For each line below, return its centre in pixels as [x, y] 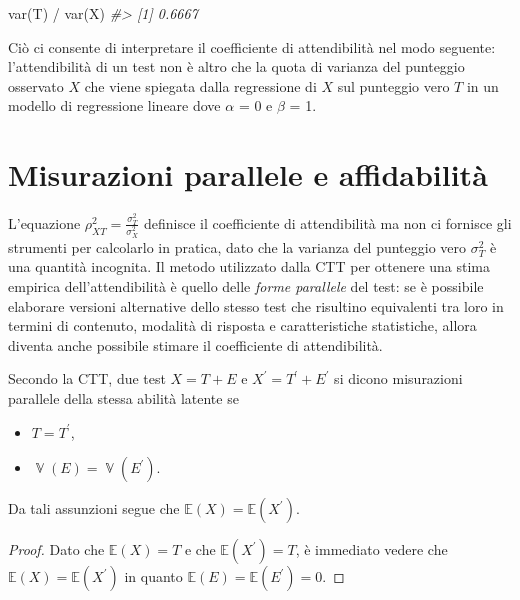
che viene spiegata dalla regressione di [200, 85]
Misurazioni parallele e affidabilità [248, 174]
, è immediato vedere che [371, 549]
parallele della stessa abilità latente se [123, 398]
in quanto [153, 576]
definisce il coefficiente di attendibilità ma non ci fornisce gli [327, 222]
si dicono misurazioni [398, 378]
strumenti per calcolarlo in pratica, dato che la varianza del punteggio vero [237, 246]
